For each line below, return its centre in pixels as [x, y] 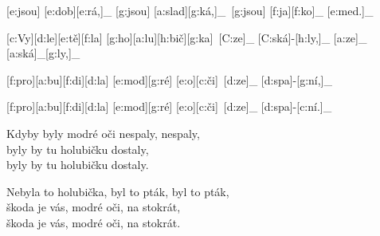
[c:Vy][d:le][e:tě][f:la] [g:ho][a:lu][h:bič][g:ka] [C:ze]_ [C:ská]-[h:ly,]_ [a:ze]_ [187, 37]
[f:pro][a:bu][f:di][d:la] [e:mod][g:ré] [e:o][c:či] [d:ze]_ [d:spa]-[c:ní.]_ [169, 106]
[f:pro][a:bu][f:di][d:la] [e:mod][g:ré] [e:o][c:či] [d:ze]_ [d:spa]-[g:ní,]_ [170, 79]
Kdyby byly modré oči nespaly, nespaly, [103, 133]
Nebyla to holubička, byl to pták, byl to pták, [118, 191]
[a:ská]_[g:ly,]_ [43, 53]
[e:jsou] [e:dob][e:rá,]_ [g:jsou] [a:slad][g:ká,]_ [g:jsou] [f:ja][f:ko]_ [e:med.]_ [190, 10]
